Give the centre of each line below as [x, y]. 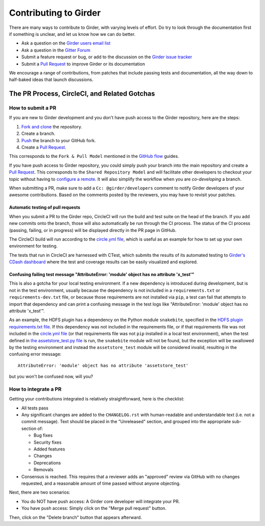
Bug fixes [43, 435]
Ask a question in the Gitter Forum [56, 50]
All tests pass [35, 408]
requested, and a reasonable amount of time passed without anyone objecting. [101, 483]
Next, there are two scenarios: [40, 492]
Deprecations [47, 463]
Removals [43, 470]
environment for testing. [33, 246]
